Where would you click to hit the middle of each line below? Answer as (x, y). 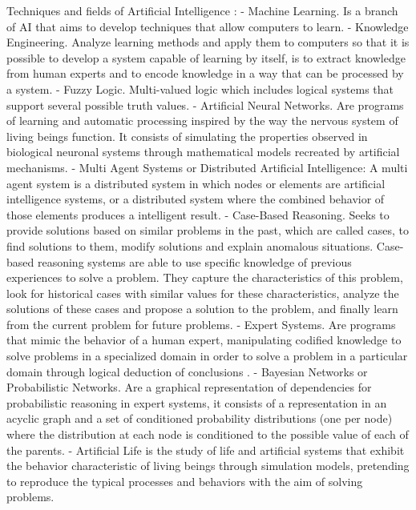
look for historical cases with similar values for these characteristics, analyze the (203, 293)
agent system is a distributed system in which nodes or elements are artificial (196, 183)
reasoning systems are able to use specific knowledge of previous (194, 261)
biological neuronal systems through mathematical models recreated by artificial (203, 152)
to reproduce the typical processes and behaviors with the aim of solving (185, 481)
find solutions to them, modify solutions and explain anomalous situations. (190, 245)
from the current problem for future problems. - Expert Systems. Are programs (201, 324)
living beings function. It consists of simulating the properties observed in (187, 136)
